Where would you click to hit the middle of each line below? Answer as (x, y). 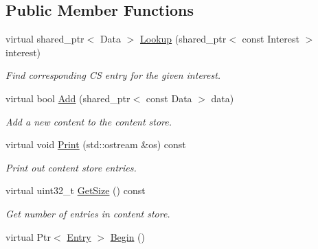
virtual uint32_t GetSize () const (76, 190)
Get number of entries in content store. (88, 213)
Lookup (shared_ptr (183, 39)
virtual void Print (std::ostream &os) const (96, 144)
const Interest (271, 39)
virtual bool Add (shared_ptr (68, 98)
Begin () (127, 236)
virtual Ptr (29, 236)
